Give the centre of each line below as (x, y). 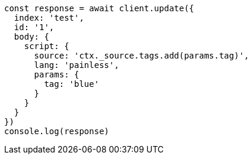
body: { (31, 37)
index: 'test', (49, 18)
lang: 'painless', (76, 65)
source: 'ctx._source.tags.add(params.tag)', (142, 56)
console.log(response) (57, 131)
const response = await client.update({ (99, 8)
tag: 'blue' (72, 84)
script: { (47, 46)
